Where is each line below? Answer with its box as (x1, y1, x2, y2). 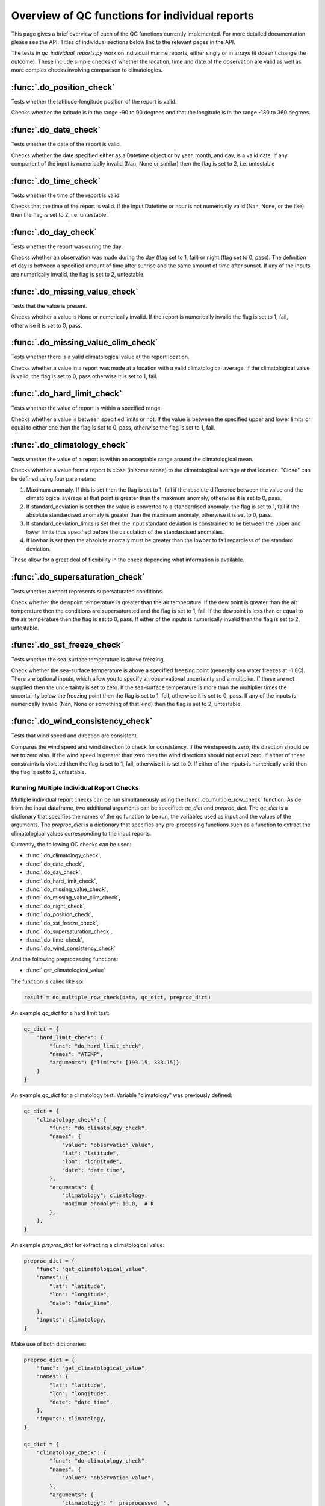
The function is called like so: (11, 978, 84, 985)
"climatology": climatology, (61, 1192, 148, 1199)
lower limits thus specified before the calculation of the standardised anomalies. (26, 528, 225, 536)
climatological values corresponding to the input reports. (11, 830, 152, 837)
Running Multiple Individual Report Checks (11, 783, 139, 792)
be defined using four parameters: (11, 475, 96, 482)
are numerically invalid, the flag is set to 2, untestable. (11, 270, 146, 278)
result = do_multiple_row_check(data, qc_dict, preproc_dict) (23, 994, 211, 1001)
